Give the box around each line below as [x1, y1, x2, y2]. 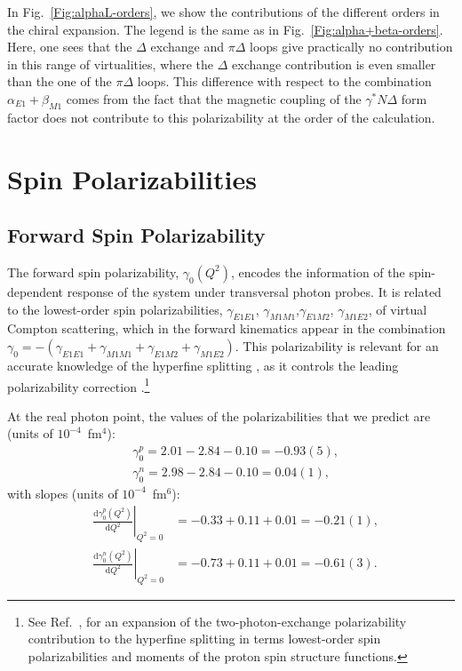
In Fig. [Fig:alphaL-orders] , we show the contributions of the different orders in [7, 3, 440, 20]
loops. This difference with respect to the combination [137, 72, 432, 91]
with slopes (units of [7, 483, 118, 502]
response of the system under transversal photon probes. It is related [67, 282, 442, 300]
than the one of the [7, 72, 112, 91]
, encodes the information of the [230, 262, 405, 281]
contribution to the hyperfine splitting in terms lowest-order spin [28, 629, 381, 648]
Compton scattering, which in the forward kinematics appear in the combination [7, 319, 446, 338]
